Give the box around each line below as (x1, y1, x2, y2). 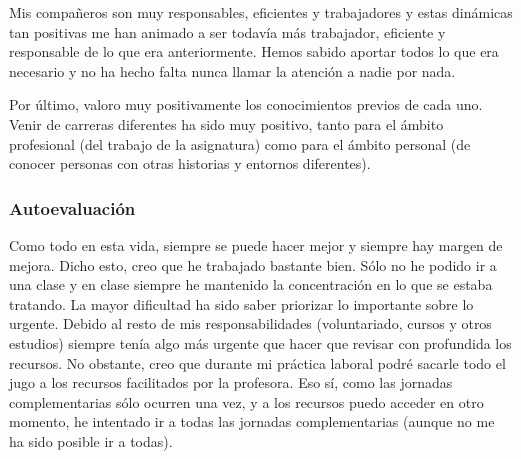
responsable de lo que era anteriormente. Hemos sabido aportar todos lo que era (9, 41, 499, 62)
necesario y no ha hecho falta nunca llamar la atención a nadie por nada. (9, 60, 456, 81)
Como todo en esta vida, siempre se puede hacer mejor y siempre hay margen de (9, 234, 503, 255)
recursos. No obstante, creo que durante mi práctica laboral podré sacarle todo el (9, 352, 506, 373)
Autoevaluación (9, 195, 136, 220)
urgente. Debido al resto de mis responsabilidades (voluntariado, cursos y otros (9, 313, 492, 334)
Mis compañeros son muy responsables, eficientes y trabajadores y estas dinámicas (9, 2, 513, 22)
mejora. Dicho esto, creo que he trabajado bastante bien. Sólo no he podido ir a (9, 254, 497, 275)
